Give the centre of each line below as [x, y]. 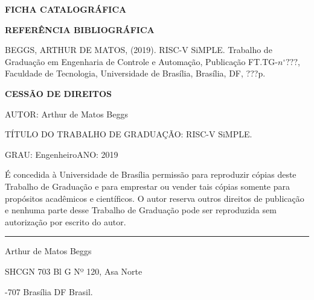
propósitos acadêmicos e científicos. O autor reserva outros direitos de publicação [155, 198]
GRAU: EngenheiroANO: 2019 [62, 154]
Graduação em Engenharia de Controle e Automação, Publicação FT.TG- [142, 61]
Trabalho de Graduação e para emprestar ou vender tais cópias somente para [147, 186]
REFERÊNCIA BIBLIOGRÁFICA [80, 29]
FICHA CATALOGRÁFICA [66, 9]
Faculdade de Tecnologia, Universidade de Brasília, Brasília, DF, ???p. [135, 73]
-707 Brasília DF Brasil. [49, 291]
